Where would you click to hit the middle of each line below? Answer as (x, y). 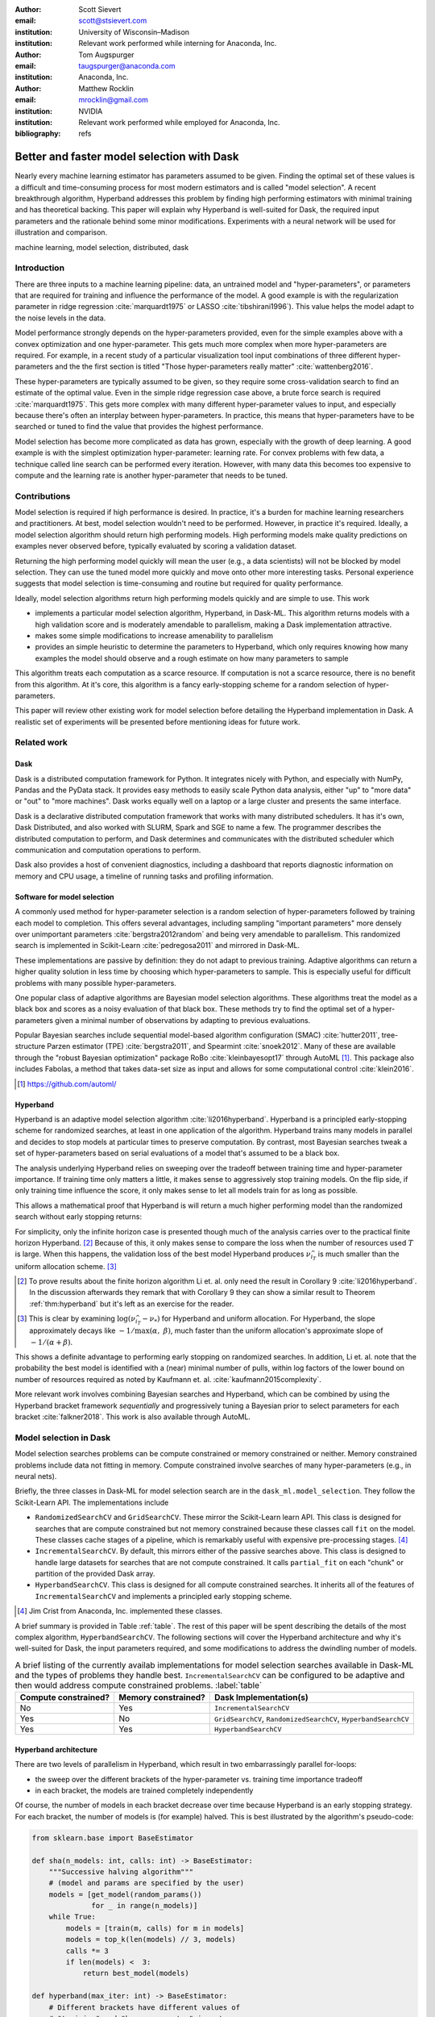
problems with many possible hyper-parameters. (95, 983)
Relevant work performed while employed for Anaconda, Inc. (179, 122)
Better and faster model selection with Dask (127, 157)
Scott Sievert (100, 9)
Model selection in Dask (63, 1438)
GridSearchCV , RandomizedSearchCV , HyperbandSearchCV (312, 1718)
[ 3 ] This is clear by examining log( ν (77, 1318)
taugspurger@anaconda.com (127, 65)
